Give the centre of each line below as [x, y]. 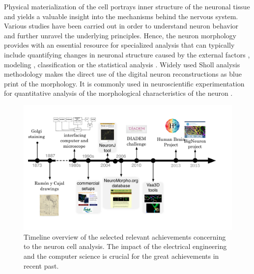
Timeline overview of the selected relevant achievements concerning [125, 236]
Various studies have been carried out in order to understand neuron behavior [121, 26]
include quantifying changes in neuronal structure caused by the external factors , [127, 54]
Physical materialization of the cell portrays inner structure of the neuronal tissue [127, 6]
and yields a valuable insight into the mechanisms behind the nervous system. [121, 16]
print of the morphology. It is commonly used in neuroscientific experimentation [124, 83]
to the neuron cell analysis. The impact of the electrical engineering [125, 246]
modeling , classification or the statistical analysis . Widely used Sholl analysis [122, 64]
